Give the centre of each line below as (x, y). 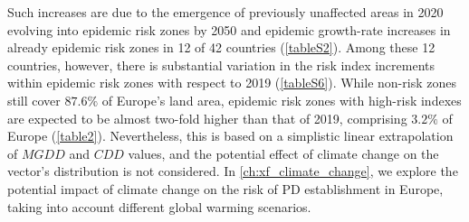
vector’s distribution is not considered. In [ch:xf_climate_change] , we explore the (233, 171)
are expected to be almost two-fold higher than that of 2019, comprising (207, 118)
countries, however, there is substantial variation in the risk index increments (221, 65)
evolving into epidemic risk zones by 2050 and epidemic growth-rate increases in (229, 29)
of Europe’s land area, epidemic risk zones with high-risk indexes (282, 100)
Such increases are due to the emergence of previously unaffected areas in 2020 (225, 12)
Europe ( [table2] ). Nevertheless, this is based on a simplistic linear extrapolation (230, 136)
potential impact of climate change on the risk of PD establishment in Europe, (225, 188)
